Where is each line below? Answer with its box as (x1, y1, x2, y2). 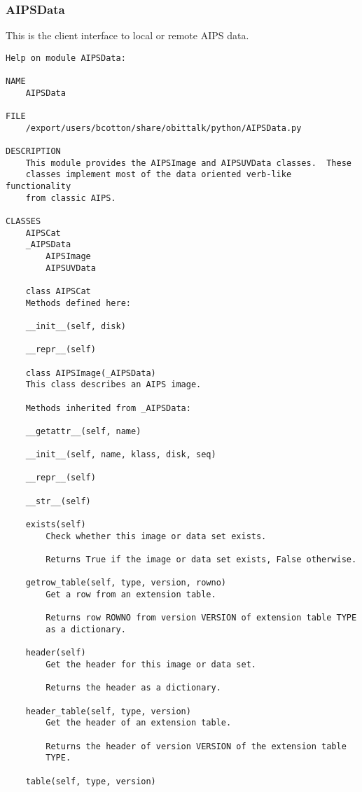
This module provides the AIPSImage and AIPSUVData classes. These (25, 158, 351, 168)
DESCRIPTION (6, 146, 61, 157)
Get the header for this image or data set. (46, 659, 256, 669)
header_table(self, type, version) (25, 706, 191, 716)
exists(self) (25, 520, 86, 530)
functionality (6, 181, 71, 192)
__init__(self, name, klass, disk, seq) (25, 450, 216, 460)
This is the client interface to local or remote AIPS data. (6, 28, 249, 43)
